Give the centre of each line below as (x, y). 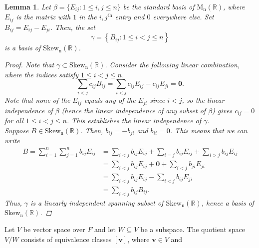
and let (105, 229)
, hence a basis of (228, 202)
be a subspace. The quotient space (193, 229)
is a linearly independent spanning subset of (97, 202)
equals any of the (110, 100)
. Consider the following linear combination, (172, 64)
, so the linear (203, 100)
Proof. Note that (29, 64)
